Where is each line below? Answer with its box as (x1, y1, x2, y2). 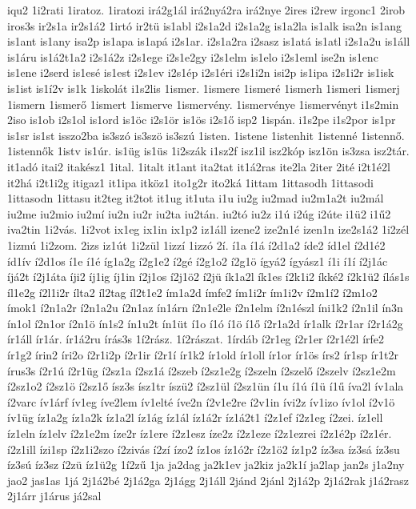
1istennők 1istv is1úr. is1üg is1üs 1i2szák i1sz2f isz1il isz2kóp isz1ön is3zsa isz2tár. (7, 142, 410, 159)
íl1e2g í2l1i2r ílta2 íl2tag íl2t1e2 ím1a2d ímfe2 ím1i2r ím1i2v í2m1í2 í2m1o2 (7, 283, 378, 300)
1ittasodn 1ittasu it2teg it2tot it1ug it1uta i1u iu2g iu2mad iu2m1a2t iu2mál (7, 190, 384, 206)
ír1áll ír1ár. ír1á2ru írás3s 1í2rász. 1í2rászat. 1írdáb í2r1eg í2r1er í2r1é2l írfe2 (7, 331, 385, 347)
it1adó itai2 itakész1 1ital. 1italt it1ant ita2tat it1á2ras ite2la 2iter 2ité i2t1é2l (7, 158, 390, 174)
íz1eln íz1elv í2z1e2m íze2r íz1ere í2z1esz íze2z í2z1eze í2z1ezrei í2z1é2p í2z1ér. (7, 425, 392, 442)
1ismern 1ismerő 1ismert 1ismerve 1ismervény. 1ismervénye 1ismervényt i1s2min (7, 95, 399, 112)
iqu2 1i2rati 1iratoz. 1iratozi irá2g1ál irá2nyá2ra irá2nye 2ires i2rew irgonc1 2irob (7, 2, 406, 18)
